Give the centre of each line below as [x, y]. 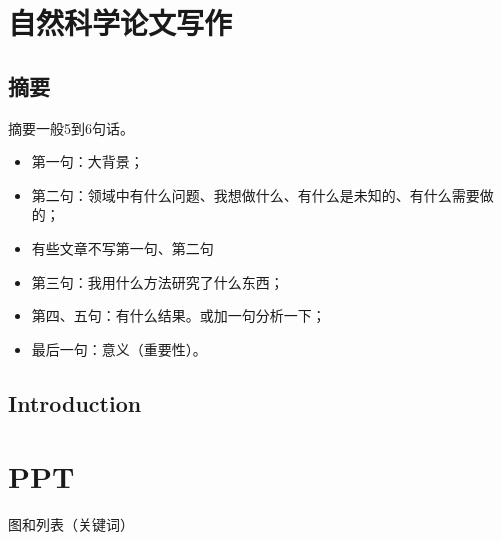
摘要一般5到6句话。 [71, 127]
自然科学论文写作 [120, 22]
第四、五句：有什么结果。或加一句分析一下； [178, 315]
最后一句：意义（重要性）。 [119, 348]
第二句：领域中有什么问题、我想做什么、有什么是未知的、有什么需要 [255, 194]
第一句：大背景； [87, 161]
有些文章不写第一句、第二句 [122, 247]
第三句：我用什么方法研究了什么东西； [157, 281]
